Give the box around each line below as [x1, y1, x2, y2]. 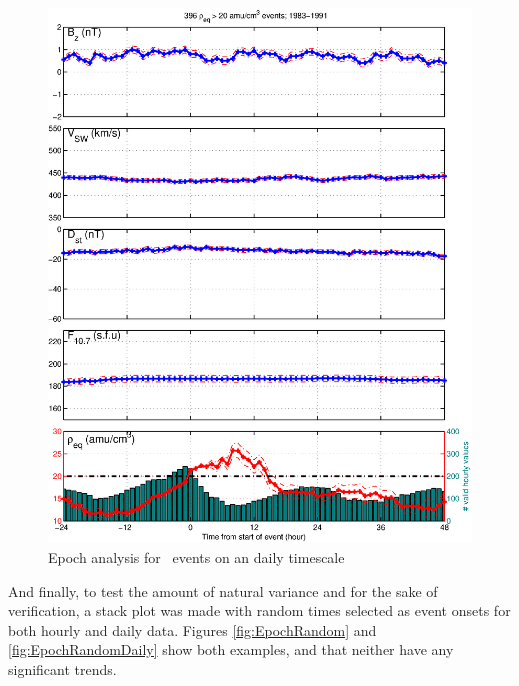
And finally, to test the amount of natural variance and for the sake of [8, 580, 438, 601]
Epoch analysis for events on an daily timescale [48, 547, 345, 568]
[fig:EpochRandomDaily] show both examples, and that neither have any [8, 639, 454, 660]
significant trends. [8, 659, 117, 680]
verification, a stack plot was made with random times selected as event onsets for [8, 600, 511, 621]
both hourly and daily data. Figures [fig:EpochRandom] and [8, 619, 377, 640]
